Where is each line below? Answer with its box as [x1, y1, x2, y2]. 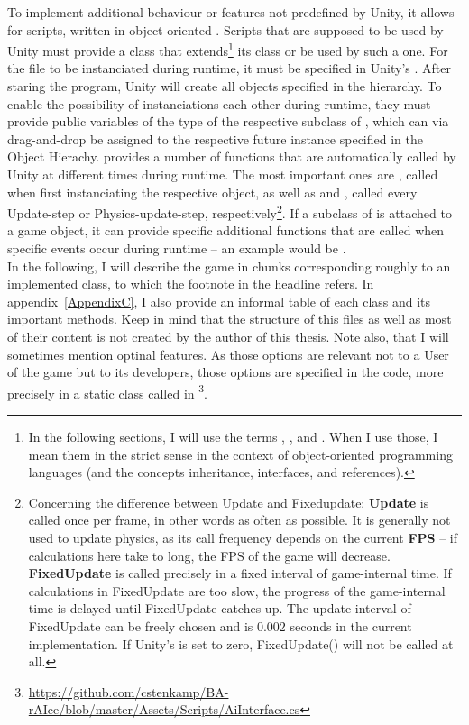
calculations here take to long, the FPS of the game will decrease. [28, 546, 391, 564]
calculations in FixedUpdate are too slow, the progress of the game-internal [28, 581, 446, 600]
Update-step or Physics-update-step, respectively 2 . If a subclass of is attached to [7, 201, 452, 222]
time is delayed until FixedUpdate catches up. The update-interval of [28, 599, 411, 618]
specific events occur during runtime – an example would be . [7, 239, 346, 258]
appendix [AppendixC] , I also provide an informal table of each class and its [7, 291, 431, 310]
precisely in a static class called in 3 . [7, 381, 208, 402]
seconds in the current [290, 616, 412, 635]
